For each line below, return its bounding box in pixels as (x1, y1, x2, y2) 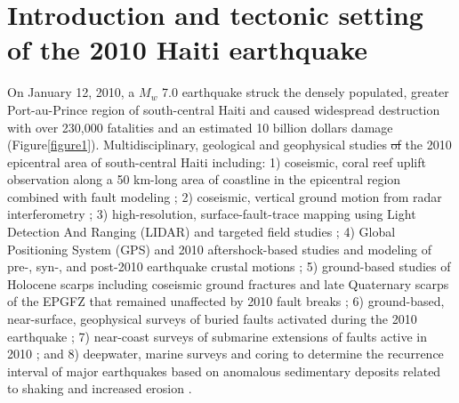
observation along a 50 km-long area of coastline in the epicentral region (7, 170, 401, 189)
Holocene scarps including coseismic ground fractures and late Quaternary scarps (7, 274, 449, 293)
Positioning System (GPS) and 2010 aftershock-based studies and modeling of (7, 239, 432, 258)
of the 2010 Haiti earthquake (7, 31, 368, 68)
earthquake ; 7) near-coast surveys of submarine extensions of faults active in (7, 326, 428, 345)
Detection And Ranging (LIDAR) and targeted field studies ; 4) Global (7, 222, 396, 241)
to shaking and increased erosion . (7, 379, 192, 398)
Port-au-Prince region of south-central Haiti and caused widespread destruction (7, 100, 440, 118)
